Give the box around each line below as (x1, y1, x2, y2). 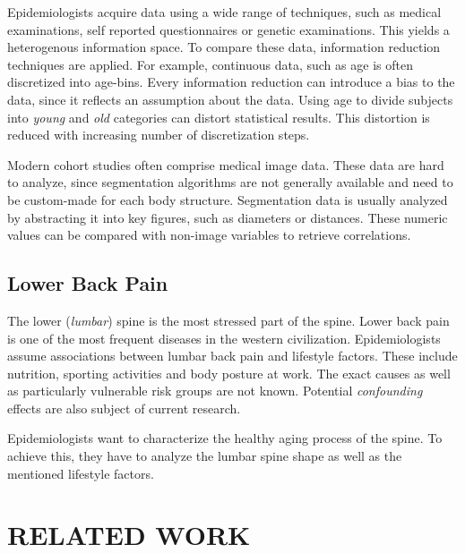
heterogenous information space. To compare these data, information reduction (7, 38, 441, 56)
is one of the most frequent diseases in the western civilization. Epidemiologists (7, 328, 441, 347)
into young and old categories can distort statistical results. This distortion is (7, 107, 430, 126)
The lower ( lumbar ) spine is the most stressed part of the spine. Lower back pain (7, 311, 450, 329)
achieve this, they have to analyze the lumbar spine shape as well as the (7, 447, 402, 465)
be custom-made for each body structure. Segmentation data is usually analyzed (7, 190, 448, 208)
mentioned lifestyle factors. (7, 464, 154, 482)
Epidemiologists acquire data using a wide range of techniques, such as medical (7, 3, 442, 21)
